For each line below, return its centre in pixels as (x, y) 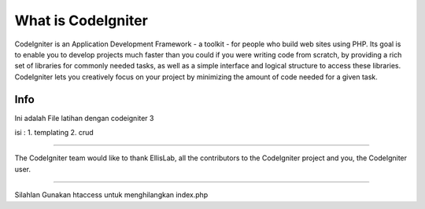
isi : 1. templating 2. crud (54, 133)
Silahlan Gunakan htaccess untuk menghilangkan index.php (111, 195)
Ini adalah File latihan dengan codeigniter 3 (84, 118)
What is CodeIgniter (81, 20)
